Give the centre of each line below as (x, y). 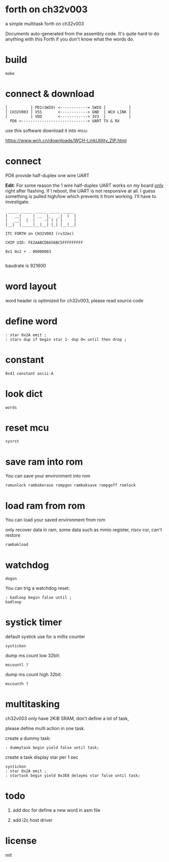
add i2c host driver (32, 820)
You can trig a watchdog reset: (38, 588)
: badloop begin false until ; (39, 598)
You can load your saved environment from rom (55, 520)
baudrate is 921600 (26, 265)
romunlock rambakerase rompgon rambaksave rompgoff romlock (71, 485)
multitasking (33, 704)
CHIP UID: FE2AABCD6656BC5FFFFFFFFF (44, 242)
